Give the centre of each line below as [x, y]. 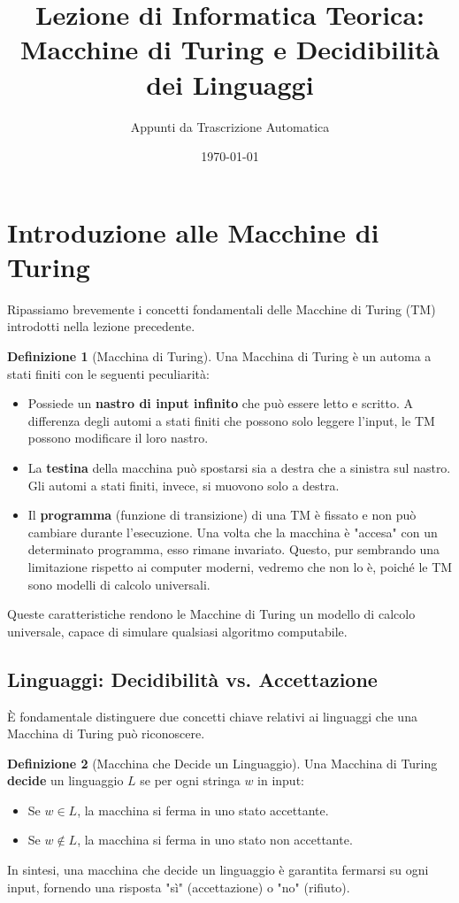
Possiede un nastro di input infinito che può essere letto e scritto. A [221, 403]
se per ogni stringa [190, 780]
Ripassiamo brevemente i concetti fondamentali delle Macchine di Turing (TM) [222, 309]
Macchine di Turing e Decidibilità [230, 49]
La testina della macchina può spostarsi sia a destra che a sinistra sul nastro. [239, 467]
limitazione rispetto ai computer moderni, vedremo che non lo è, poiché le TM [240, 566]
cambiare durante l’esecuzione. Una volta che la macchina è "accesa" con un [233, 532]
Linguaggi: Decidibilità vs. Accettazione [192, 679]
